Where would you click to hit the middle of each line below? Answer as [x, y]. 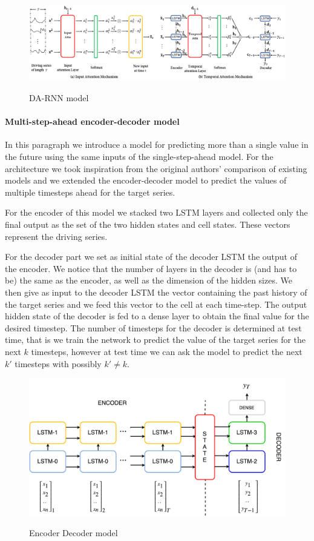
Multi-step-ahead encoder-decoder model [92, 121]
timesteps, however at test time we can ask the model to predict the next [167, 351]
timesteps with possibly [58, 363]
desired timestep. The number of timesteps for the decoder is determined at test [153, 327]
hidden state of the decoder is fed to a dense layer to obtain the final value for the [157, 316]
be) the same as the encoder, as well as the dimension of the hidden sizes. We [149, 280]
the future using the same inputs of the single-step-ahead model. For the [139, 157]
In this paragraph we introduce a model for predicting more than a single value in [157, 144]
